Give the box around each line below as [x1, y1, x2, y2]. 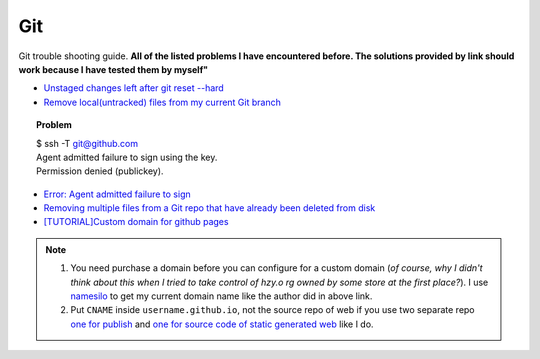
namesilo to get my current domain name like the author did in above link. [70, 290, 373, 302]
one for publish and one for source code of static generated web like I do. [70, 318, 374, 330]
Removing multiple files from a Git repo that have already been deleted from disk [43, 202, 376, 214]
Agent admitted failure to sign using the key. [36, 151, 218, 163]
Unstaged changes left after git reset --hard [43, 82, 224, 94]
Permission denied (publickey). [36, 165, 164, 177]
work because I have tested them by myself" [18, 63, 209, 75]
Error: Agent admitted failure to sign [43, 188, 191, 200]
